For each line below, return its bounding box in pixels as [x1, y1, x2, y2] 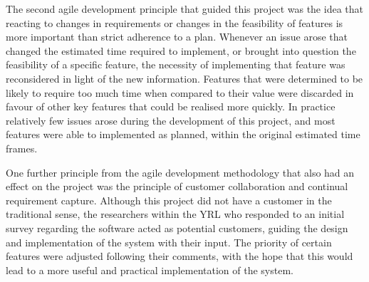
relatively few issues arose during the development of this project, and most [6, 113, 336, 127]
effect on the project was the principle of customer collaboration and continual [6, 179, 348, 194]
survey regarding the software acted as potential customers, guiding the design [6, 220, 348, 235]
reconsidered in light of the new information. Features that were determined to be [6, 70, 363, 85]
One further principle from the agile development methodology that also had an [6, 164, 355, 179]
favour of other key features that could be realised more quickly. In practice [6, 99, 336, 114]
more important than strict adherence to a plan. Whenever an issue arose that [6, 29, 348, 44]
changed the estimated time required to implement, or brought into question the [6, 43, 356, 58]
